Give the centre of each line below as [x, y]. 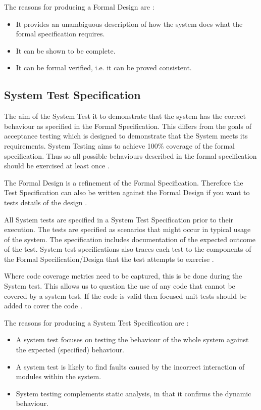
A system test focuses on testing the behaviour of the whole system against [132, 339]
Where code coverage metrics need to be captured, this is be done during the [123, 276]
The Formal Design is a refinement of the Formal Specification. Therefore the [124, 182]
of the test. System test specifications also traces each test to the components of [128, 249]
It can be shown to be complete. [66, 50]
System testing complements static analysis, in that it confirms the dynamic [134, 393]
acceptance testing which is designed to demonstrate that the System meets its [126, 136]
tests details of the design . [46, 202]
